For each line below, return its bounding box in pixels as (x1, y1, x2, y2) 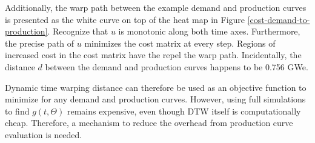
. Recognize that (47, 25, 108, 38)
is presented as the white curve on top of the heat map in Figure (5, 13, 245, 25)
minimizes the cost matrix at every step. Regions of (84, 36, 276, 49)
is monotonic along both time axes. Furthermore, (118, 25, 300, 38)
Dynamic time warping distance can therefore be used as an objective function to (5, 81, 307, 93)
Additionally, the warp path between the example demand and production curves (5, 1, 307, 13)
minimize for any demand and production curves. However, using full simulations (5, 93, 306, 105)
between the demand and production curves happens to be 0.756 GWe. (45, 60, 308, 73)
